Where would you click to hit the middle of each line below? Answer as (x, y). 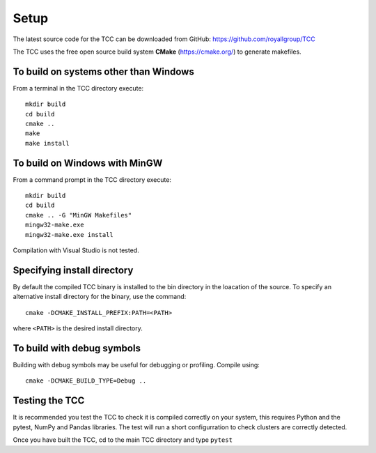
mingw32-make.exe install (70, 235)
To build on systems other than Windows (103, 71)
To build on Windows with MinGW (88, 163)
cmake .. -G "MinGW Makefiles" (79, 215)
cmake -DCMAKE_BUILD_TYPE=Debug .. (86, 381)
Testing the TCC (49, 401)
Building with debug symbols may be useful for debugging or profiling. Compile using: (136, 365)
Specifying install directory (73, 270)
